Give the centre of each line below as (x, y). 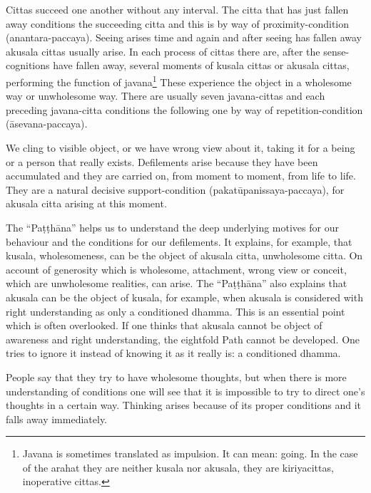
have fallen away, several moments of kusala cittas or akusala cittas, (201, 65)
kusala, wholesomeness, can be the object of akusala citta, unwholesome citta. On (184, 255)
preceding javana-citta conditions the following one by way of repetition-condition (184, 109)
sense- (336, 51)
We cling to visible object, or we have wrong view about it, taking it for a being (181, 147)
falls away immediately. (57, 419)
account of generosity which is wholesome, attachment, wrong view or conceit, (176, 269)
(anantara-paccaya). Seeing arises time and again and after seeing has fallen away (184, 37)
